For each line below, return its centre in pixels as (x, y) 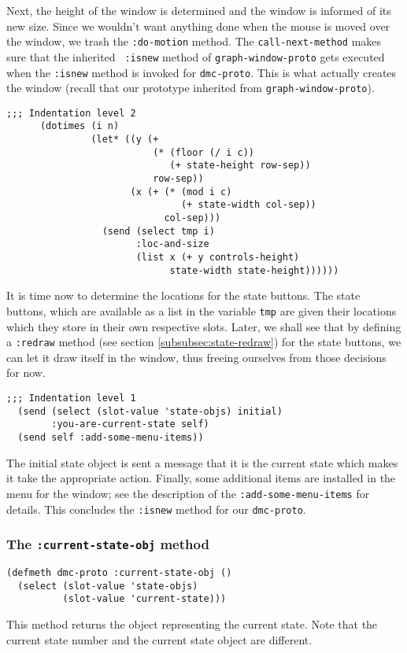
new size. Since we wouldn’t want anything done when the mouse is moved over (198, 26)
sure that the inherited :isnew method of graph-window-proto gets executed (196, 56)
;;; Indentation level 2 (71, 113)
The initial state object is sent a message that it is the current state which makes (202, 462)
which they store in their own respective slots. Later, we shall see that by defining (204, 326)
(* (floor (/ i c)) (203, 152)
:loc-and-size (172, 244)
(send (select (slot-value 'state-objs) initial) (150, 411)
